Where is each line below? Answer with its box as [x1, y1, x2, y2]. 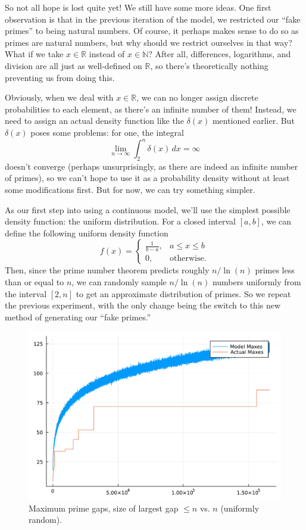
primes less [255, 264, 295, 276]
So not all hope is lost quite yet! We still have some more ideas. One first [5, 1, 271, 13]
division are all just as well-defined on [5, 59, 142, 71]
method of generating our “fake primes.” [5, 310, 151, 323]
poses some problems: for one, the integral [30, 126, 184, 138]
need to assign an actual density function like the [5, 114, 184, 127]
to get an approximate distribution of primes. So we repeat [76, 287, 291, 300]
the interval [5, 287, 47, 300]
